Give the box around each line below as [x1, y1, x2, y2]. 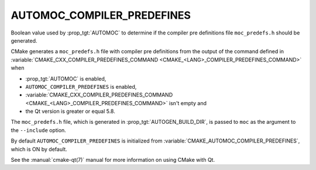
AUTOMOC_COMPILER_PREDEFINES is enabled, [25, 83, 137, 90]
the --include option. [11, 126, 67, 134]
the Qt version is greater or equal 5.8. [25, 108, 115, 115]
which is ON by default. [11, 145, 67, 152]
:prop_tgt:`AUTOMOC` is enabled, [25, 75, 107, 82]
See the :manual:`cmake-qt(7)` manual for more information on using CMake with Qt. [11, 157, 215, 164]
